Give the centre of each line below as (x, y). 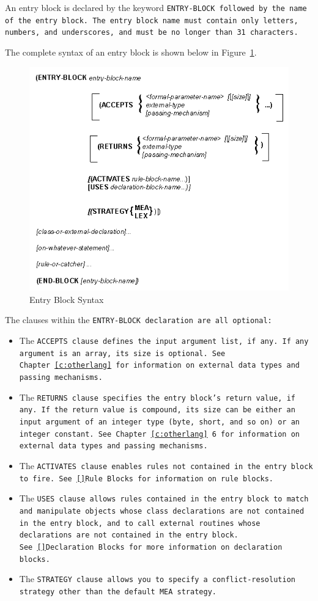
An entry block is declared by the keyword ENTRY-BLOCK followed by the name (156, 7)
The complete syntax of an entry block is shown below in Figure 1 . (131, 52)
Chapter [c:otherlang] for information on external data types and (159, 366)
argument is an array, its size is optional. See (122, 353)
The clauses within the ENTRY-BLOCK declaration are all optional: (139, 320)
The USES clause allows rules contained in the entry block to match (164, 498)
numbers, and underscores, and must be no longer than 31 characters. (152, 33)
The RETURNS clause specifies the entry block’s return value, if (157, 397)
